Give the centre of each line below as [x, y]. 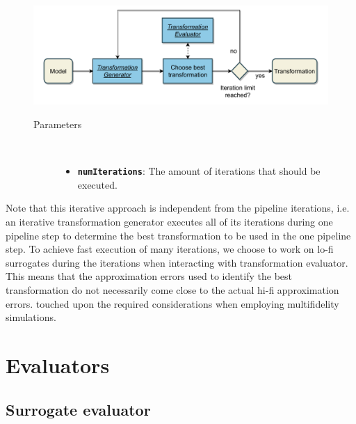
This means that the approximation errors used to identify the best [149, 276]
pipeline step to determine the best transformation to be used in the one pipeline [178, 235]
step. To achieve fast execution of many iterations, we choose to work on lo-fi [170, 249]
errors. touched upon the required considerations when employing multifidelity [172, 303]
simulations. [31, 317]
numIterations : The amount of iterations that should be [199, 171]
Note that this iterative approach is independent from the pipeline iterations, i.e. [178, 208]
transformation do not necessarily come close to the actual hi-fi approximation [172, 290]
